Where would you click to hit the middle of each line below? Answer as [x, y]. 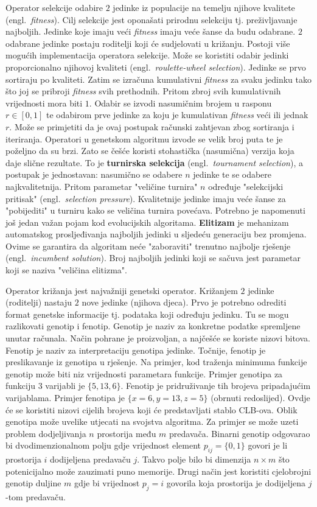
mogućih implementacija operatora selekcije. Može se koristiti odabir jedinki [147, 55]
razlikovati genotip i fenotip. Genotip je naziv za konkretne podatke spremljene [153, 326]
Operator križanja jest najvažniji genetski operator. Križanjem [122, 290]
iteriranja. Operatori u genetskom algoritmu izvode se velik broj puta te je [144, 138]
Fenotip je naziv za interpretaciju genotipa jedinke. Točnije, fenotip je [136, 350]
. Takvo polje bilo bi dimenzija [194, 459]
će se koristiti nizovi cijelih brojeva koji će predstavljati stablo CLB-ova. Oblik [152, 409]
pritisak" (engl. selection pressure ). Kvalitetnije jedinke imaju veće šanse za [146, 198]
